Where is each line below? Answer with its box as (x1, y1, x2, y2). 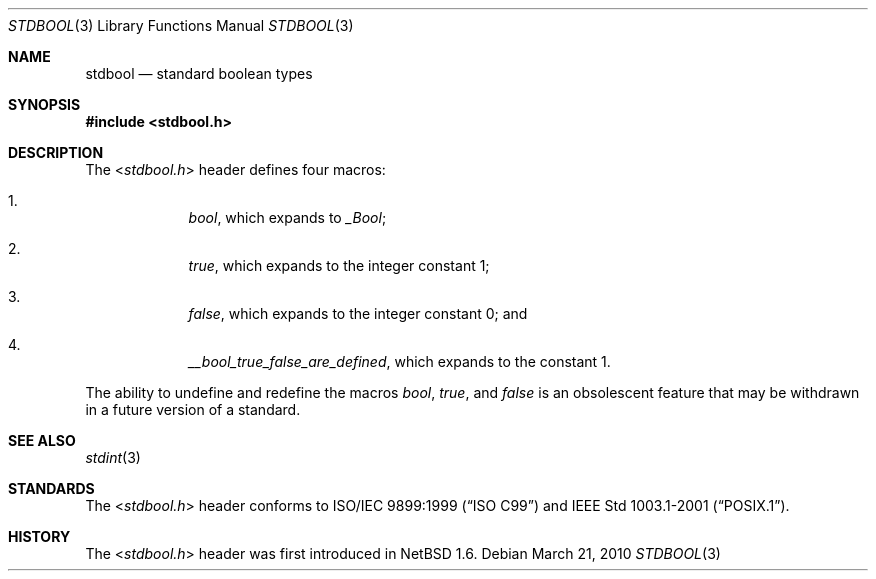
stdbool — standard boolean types (85, 65, 313, 82)
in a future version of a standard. (85, 401, 301, 418)
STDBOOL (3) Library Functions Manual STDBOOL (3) (8, 17, 354, 34)
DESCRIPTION (8, 144, 104, 161)
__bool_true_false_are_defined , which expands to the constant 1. (188, 353, 611, 370)
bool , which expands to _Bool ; (188, 209, 387, 226)
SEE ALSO (8, 432, 76, 449)
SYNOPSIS (8, 96, 81, 113)
